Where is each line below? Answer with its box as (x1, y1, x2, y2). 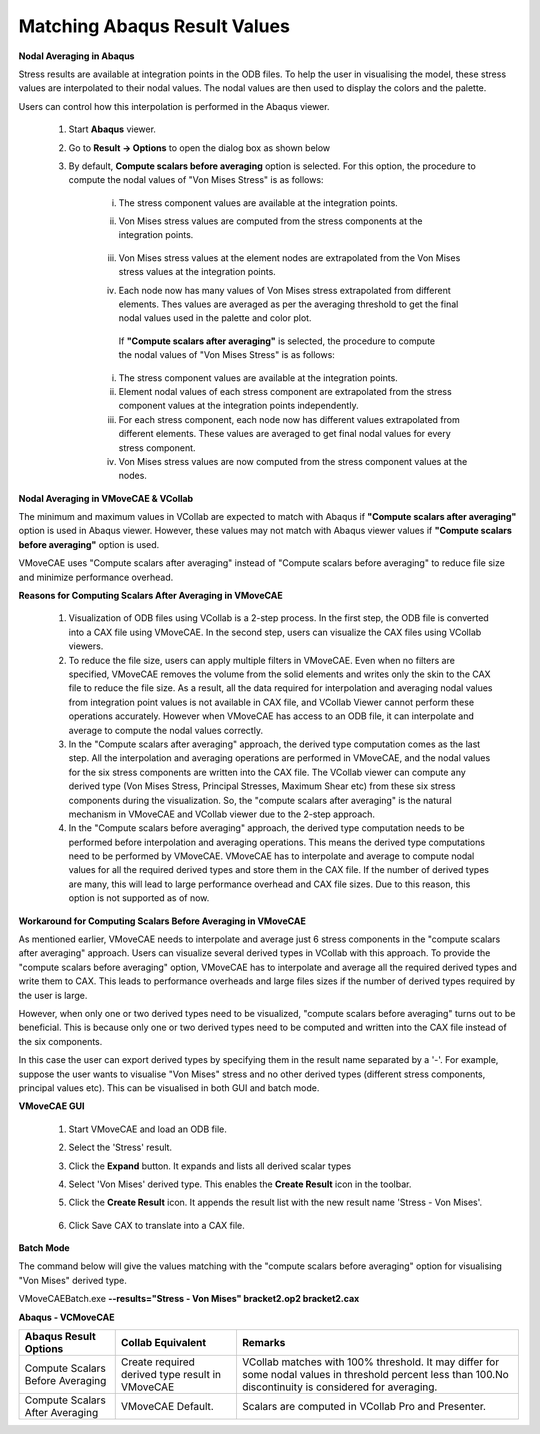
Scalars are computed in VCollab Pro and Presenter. (241, 1400, 487, 1414)
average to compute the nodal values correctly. (68, 724, 264, 736)
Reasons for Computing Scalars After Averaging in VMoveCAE (18, 590, 284, 602)
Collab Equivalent (120, 1336, 207, 1350)
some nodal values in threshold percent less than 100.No (241, 1368, 509, 1382)
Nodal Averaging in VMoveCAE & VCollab (18, 492, 194, 504)
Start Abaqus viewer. (68, 123, 157, 135)
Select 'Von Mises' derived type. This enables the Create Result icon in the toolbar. (68, 1178, 412, 1190)
